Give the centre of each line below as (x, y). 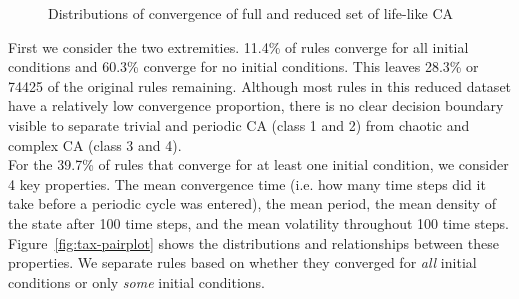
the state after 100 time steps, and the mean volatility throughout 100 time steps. (258, 222)
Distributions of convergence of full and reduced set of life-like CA (250, 13)
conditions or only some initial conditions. (136, 281)
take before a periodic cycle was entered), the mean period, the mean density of (252, 203)
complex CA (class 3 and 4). (95, 144)
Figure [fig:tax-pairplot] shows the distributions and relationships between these (253, 242)
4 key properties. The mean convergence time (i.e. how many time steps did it (247, 183)
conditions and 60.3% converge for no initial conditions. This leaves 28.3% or (243, 66)
